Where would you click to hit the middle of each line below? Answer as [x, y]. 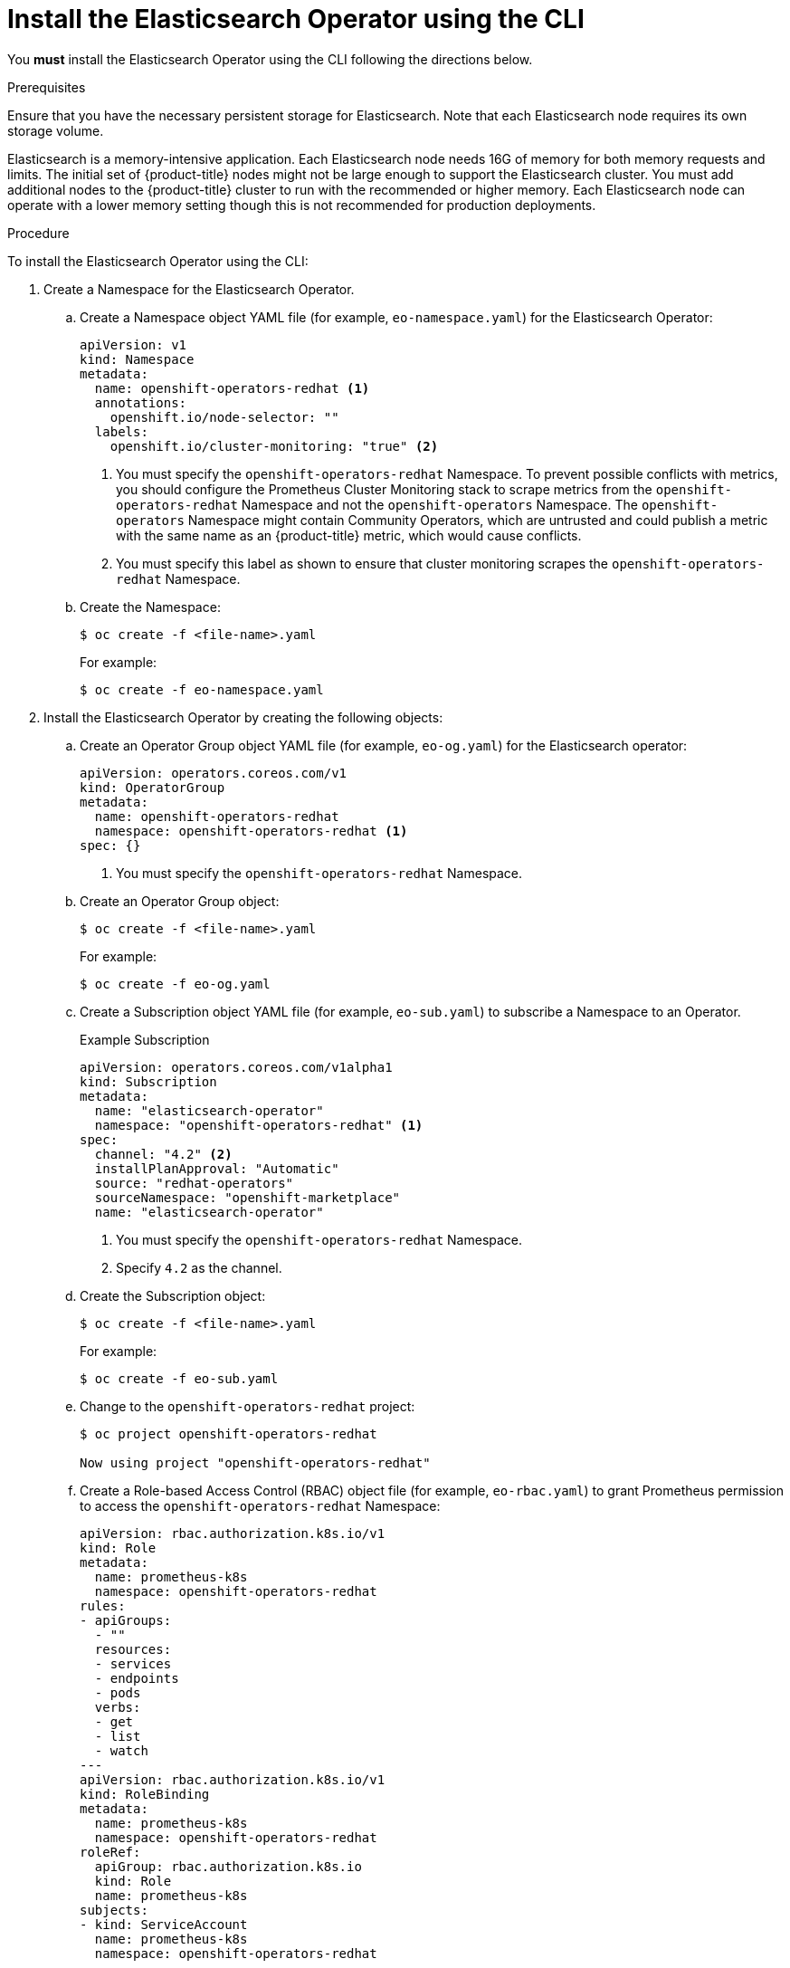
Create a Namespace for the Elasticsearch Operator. [199, 289]
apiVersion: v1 [133, 344]
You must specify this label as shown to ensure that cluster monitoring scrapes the [362, 563]
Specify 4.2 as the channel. [199, 1267]
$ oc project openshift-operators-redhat [228, 1433]
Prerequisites [47, 87]
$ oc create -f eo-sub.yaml [179, 1378]
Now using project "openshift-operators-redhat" [255, 1462]
